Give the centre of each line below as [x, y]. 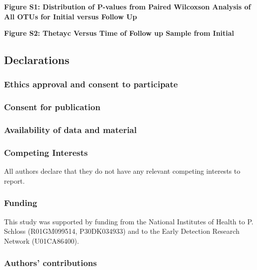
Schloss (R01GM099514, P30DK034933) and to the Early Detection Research [122, 231]
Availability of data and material [70, 130]
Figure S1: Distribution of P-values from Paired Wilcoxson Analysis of [128, 6]
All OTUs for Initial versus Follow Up [71, 16]
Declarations [37, 60]
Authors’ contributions [50, 263]
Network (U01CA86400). [42, 240]
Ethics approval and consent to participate [91, 84]
